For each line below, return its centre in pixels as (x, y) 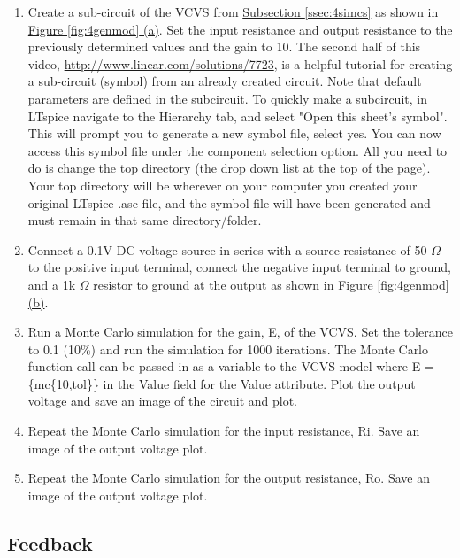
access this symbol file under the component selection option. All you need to (238, 150)
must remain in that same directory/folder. (145, 220)
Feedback (50, 542)
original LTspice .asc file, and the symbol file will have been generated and (229, 202)
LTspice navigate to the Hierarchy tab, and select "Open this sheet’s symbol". (238, 116)
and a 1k (52, 284)
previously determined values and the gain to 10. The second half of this (224, 46)
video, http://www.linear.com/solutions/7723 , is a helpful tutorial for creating (240, 63)
